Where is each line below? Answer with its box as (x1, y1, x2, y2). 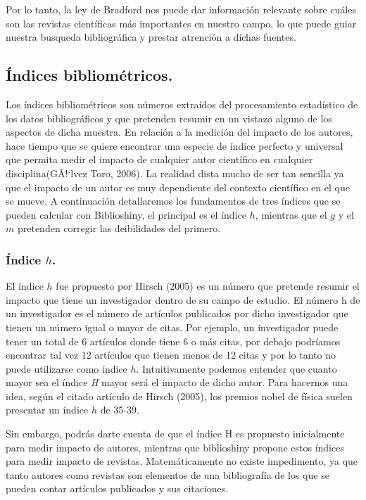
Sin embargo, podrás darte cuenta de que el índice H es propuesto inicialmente (6, 426, 345, 441)
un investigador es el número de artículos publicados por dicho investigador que (6, 306, 348, 321)
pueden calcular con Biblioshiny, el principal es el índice (6, 207, 246, 222)
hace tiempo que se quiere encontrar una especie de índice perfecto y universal (6, 138, 343, 153)
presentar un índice (6, 402, 89, 417)
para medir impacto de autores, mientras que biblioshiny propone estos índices (6, 440, 344, 454)
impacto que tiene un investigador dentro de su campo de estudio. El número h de (6, 292, 360, 307)
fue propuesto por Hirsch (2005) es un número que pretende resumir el (56, 278, 360, 293)
